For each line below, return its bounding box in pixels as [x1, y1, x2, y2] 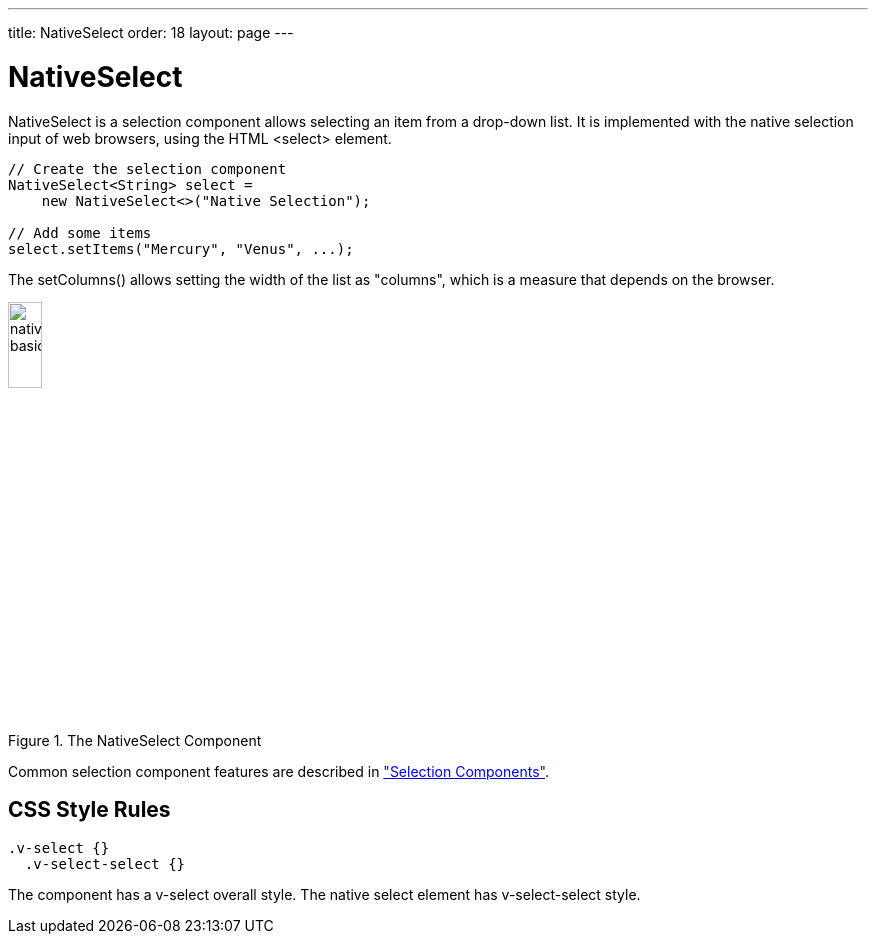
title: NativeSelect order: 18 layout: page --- [8, 24, 294, 41]
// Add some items [8, 224, 152, 241]
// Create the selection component [8, 160, 287, 177]
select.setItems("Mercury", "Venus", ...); [8, 240, 354, 257]
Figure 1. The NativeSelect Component [8, 731, 262, 749]
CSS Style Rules [8, 797, 171, 823]
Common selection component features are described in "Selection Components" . [8, 762, 549, 780]
